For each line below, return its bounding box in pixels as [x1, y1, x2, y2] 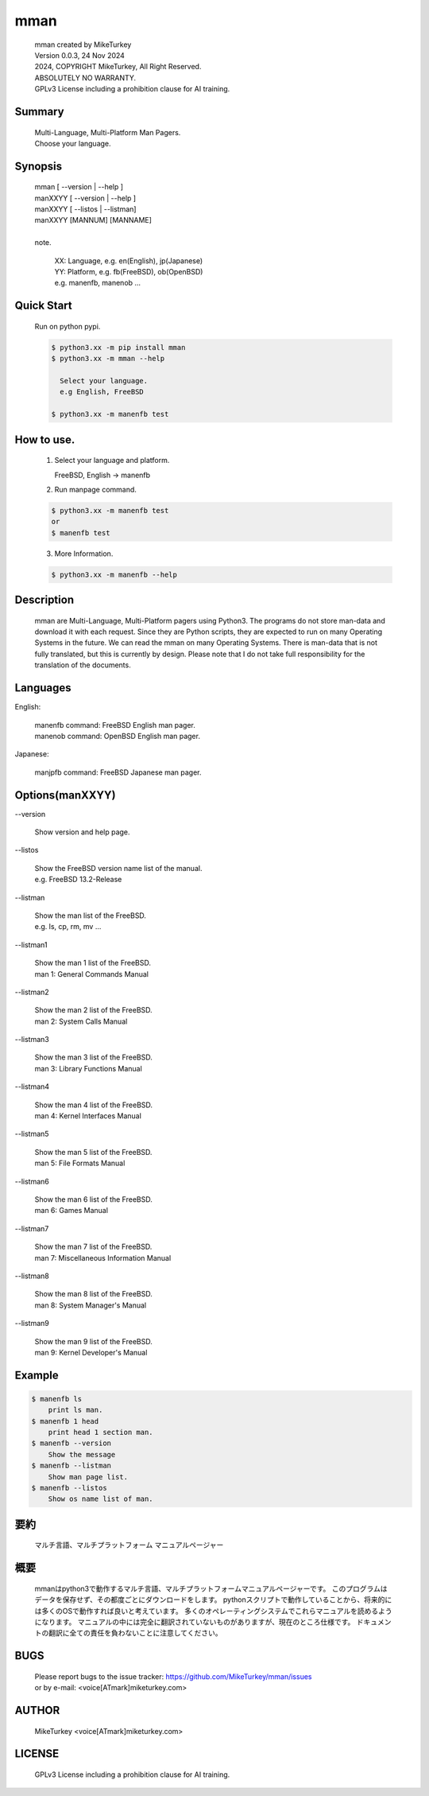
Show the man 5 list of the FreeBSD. [34, 1147, 153, 1157]
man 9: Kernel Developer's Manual [34, 1347, 148, 1357]
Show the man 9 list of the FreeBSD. [34, 1336, 153, 1346]
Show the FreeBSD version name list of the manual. [34, 863, 203, 873]
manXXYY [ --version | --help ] [34, 193, 137, 203]
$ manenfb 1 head [31, 1417, 99, 1425]
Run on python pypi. [34, 321, 101, 331]
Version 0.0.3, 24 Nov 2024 [34, 50, 125, 60]
